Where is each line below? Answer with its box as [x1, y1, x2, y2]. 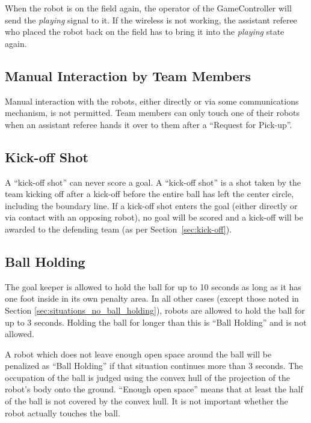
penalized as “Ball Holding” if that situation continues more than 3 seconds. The [5, 359, 303, 372]
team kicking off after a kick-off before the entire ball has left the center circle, [5, 187, 294, 200]
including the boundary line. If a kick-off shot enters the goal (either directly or [5, 199, 298, 211]
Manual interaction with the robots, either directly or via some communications [5, 94, 299, 107]
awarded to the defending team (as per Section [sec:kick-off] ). [5, 222, 232, 235]
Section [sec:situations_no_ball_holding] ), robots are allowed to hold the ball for [5, 303, 305, 316]
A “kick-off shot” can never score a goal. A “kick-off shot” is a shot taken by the [5, 175, 301, 188]
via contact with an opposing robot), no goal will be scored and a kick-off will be [5, 211, 303, 224]
